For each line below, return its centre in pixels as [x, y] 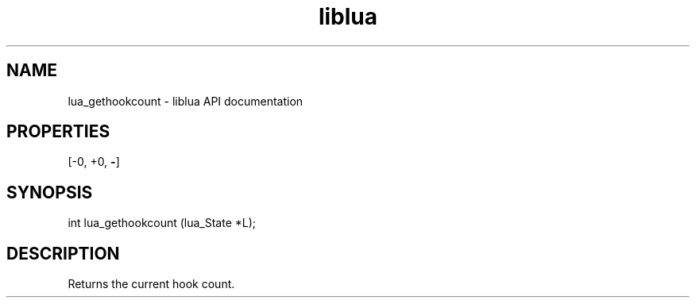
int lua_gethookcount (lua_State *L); [162, 223]
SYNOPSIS [50, 192]
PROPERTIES [58, 132]
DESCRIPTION [63, 253]
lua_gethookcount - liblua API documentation [186, 101]
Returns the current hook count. [151, 284]
